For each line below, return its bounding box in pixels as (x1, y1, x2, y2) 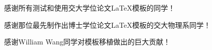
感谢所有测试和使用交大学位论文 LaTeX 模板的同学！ (4, 3, 175, 13)
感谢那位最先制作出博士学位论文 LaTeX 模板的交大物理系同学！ (4, 19, 211, 30)
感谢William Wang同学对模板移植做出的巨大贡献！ (4, 36, 171, 47)
